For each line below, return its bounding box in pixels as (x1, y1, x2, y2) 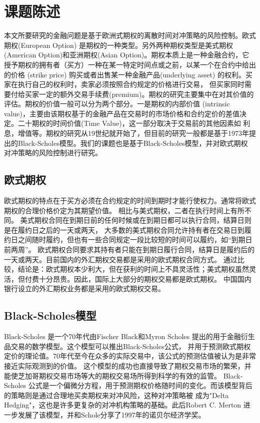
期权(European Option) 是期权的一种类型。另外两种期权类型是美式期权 (4, 39, 233, 50)
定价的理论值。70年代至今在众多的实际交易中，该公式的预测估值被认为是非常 (4, 351, 256, 361)
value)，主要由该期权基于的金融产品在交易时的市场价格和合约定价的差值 (4, 108, 239, 118)
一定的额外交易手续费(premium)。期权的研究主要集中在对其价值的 (38, 88, 254, 99)
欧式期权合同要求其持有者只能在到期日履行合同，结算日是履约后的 (37, 244, 255, 255)
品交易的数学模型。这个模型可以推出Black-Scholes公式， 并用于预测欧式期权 (4, 341, 251, 351)
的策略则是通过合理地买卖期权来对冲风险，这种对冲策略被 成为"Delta (4, 390, 229, 400)
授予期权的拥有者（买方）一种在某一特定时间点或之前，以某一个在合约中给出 (4, 59, 256, 69)
